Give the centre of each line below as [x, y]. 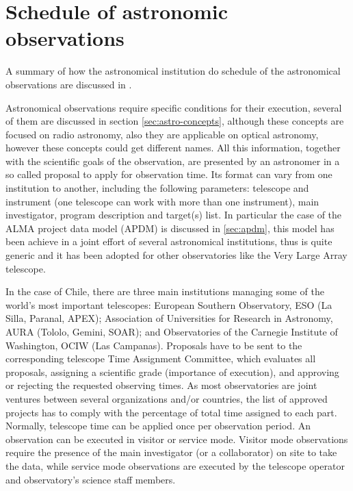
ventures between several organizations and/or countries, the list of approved [167, 398]
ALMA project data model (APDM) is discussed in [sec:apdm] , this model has [170, 228]
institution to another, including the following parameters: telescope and [157, 188]
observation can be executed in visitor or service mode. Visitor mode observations [177, 439]
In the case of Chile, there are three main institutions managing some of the [165, 291]
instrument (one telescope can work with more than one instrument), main [162, 201]
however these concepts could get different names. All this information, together [173, 148]
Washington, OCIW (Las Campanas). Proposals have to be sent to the [154, 345]
